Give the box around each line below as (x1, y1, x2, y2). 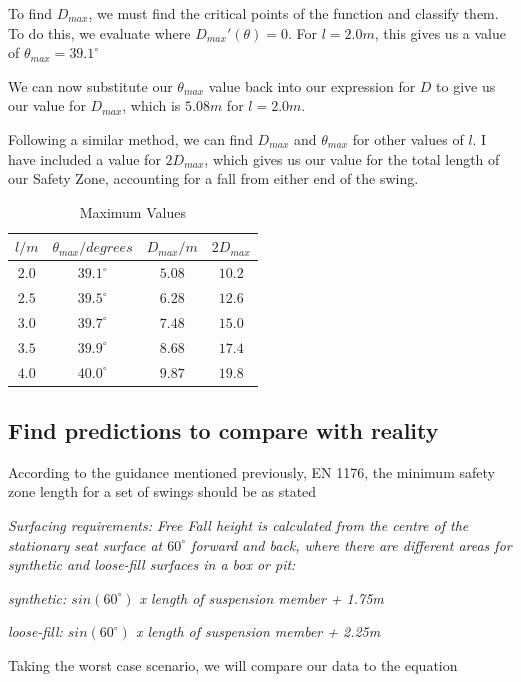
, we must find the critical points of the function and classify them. (88, 3, 499, 23)
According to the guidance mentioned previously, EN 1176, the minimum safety (8, 461, 495, 482)
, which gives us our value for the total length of (204, 148, 500, 169)
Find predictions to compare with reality (8, 415, 439, 446)
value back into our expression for (208, 75, 416, 96)
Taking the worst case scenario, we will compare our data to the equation (8, 655, 458, 676)
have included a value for (8, 148, 161, 169)
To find (8, 3, 52, 23)
